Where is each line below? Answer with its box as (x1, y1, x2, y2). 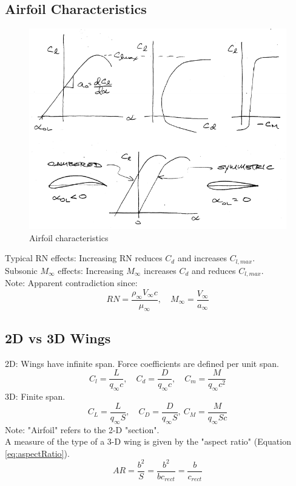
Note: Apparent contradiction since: (5, 276, 138, 289)
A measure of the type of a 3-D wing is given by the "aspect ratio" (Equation (5, 435, 291, 448)
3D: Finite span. (5, 390, 66, 403)
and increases (177, 252, 227, 264)
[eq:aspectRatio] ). (5, 447, 70, 459)
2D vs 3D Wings (5, 328, 111, 347)
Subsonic (5, 264, 38, 276)
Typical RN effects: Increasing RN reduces (5, 252, 163, 264)
